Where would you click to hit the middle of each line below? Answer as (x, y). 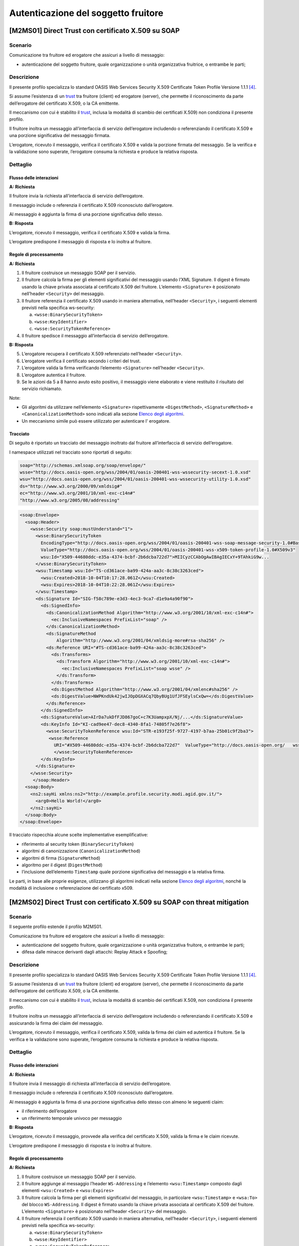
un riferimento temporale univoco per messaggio (72, 1118)
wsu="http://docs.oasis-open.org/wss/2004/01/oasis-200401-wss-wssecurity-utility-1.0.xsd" (135, 479)
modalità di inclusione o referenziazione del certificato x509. (72, 888)
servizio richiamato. (42, 389)
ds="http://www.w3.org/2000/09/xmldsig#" (71, 486)
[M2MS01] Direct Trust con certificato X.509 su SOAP (94, 31)
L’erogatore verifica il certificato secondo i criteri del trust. (81, 361)
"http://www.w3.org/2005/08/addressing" (70, 500)
